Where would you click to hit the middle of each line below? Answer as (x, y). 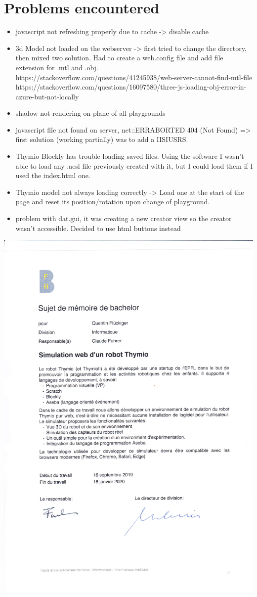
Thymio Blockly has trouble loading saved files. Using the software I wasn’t (130, 156)
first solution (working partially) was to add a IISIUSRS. (102, 139)
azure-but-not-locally (47, 96)
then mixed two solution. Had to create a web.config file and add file (119, 58)
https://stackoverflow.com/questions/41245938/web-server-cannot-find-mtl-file (134, 77)
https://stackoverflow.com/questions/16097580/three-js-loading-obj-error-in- (131, 87)
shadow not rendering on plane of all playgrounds (90, 113)
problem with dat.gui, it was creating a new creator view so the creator (124, 218)
